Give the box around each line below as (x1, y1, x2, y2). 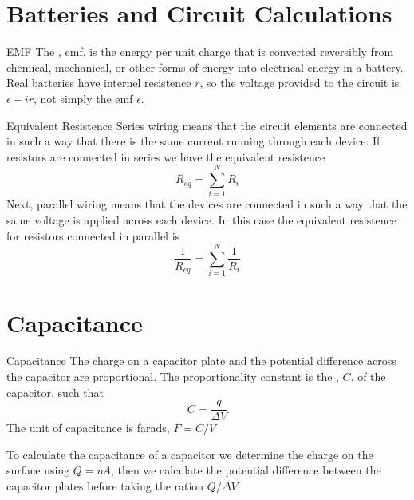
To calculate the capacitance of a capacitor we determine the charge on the (6, 446, 373, 462)
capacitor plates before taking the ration (6, 478, 204, 494)
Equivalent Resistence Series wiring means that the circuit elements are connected (6, 117, 408, 133)
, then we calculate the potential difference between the (111, 462, 381, 478)
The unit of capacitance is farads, (6, 419, 170, 436)
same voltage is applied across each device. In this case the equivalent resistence (6, 212, 397, 228)
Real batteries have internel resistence (6, 74, 191, 91)
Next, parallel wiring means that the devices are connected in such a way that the (6, 196, 408, 212)
